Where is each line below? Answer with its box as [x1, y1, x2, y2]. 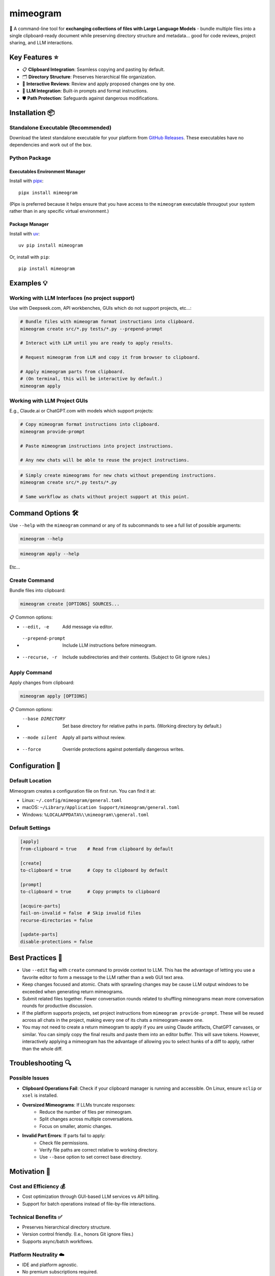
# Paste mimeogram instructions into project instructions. [20, 443, 174, 449]
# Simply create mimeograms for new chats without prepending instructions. [20, 472, 216, 478]
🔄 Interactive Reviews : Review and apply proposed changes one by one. [22, 81, 176, 87]
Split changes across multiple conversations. [39, 1116, 133, 1122]
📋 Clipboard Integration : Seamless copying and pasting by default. [22, 66, 165, 72]
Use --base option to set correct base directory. [39, 1154, 142, 1160]
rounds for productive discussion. [22, 1003, 93, 1009]
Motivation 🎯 [9, 1167, 51, 1176]
